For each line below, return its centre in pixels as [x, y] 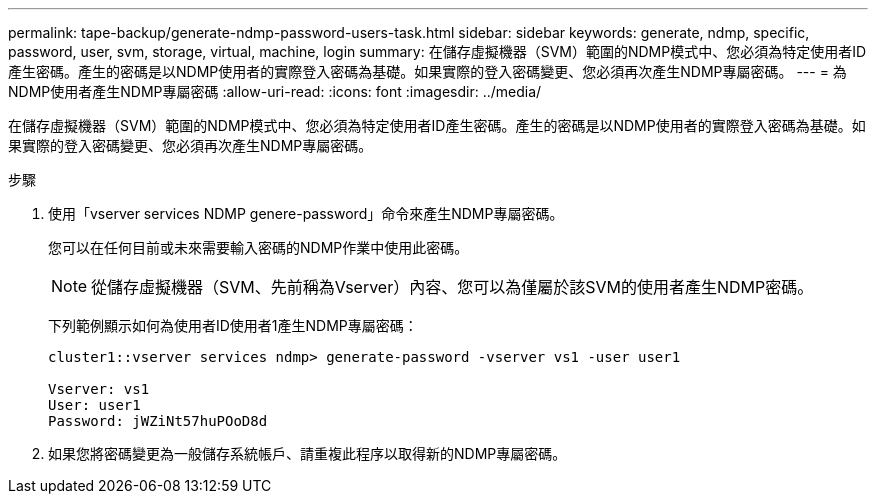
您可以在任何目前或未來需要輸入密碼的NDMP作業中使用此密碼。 [258, 247]
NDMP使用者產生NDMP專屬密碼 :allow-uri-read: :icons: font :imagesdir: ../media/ [275, 91]
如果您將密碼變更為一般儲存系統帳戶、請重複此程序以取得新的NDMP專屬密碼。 [307, 453]
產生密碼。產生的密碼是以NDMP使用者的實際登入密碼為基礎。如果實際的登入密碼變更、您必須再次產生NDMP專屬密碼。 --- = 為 [427, 71]
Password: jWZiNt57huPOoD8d [158, 421]
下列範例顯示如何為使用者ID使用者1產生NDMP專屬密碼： [233, 325]
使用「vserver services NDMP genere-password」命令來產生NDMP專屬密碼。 [306, 213]
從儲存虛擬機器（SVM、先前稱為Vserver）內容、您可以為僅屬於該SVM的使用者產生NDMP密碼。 [452, 287]
